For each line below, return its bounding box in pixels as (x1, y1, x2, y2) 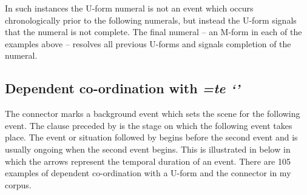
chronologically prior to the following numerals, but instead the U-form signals (5, 13, 297, 26)
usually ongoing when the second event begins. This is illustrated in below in (5, 142, 291, 155)
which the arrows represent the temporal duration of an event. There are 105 (5, 154, 291, 167)
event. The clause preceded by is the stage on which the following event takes (5, 119, 292, 131)
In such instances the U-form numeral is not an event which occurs (5, 2, 254, 14)
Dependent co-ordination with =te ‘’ (5, 79, 240, 97)
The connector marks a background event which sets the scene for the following (5, 107, 300, 120)
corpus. (5, 178, 32, 191)
